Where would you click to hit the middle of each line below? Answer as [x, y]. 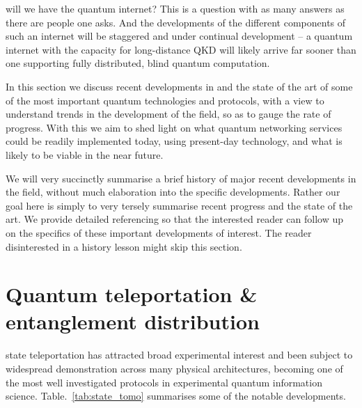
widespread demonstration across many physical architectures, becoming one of [174, 368]
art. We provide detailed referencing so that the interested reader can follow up [174, 219]
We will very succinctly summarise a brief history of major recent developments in [181, 178]
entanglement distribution [133, 321]
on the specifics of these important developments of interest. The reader [159, 232]
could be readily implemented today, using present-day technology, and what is [174, 141]
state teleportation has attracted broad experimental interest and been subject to [179, 355]
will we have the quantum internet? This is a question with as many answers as [175, 8]
